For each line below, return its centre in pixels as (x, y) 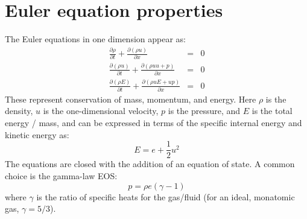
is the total (272, 111)
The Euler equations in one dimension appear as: (95, 39)
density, (19, 111)
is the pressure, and (204, 111)
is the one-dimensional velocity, (101, 111)
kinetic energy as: (37, 134)
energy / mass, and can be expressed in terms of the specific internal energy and (153, 123)
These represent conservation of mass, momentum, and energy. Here (131, 99)
